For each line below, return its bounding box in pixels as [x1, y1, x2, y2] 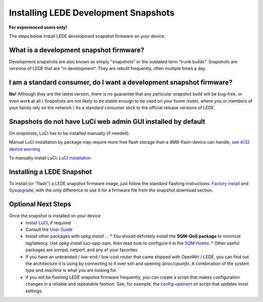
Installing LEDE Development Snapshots [9, 7, 175, 18]
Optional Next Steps [9, 200, 72, 208]
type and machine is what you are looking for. [25, 267, 117, 273]
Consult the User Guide [25, 226, 73, 232]
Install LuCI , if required [25, 220, 71, 226]
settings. [25, 288, 43, 294]
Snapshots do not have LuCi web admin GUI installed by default [9, 117, 206, 126]
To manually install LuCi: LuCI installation [9, 155, 91, 161]
